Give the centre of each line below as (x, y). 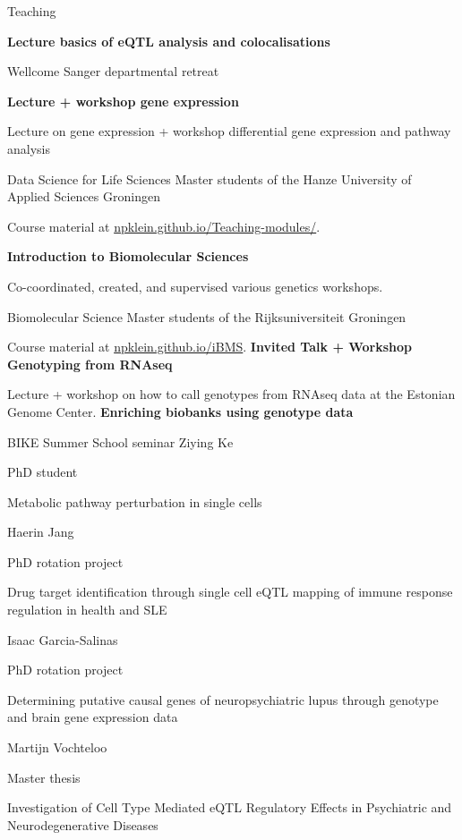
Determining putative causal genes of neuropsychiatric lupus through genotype (223, 699)
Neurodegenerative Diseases (83, 824)
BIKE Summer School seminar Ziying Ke (120, 441)
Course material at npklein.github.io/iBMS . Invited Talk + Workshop (210, 347)
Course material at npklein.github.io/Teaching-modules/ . (164, 226)
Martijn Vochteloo (57, 747)
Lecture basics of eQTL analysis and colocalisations (169, 41)
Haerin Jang (41, 532)
